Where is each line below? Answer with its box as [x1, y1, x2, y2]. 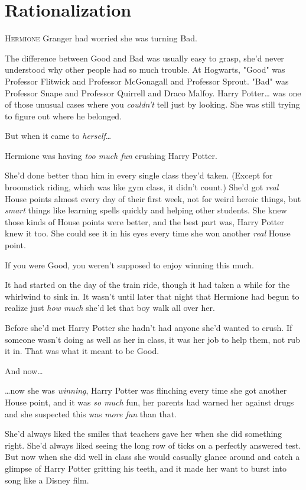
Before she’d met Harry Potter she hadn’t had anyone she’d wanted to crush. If [5, 322, 292, 333]
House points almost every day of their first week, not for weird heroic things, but [5, 192, 301, 205]
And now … [5, 364, 43, 377]
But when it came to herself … [5, 129, 112, 142]
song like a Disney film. [5, 473, 89, 486]
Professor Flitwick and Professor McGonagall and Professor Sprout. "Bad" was [5, 74, 289, 87]
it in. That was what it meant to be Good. [5, 345, 159, 357]
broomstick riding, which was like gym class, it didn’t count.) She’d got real [5, 181, 279, 193]
